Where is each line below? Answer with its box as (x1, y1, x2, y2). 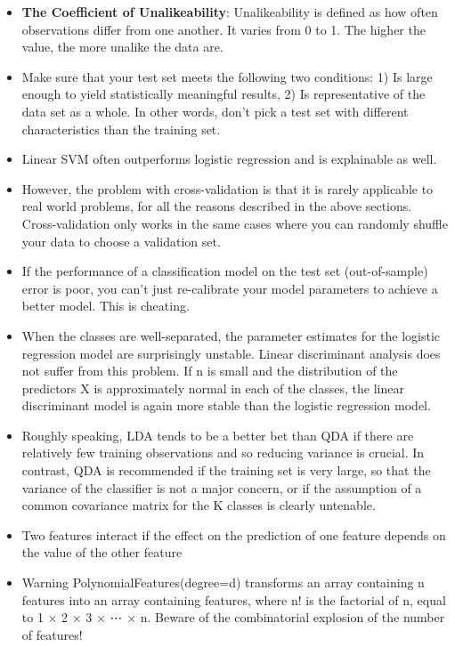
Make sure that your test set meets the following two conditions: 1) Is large (21, 67, 433, 85)
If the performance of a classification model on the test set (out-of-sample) (21, 262, 428, 280)
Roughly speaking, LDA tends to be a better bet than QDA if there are (21, 425, 414, 444)
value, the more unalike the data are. (21, 37, 223, 56)
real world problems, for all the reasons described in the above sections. (21, 197, 412, 215)
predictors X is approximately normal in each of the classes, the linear (21, 378, 404, 397)
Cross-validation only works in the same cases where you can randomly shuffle (21, 214, 448, 232)
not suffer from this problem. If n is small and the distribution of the (21, 361, 398, 380)
